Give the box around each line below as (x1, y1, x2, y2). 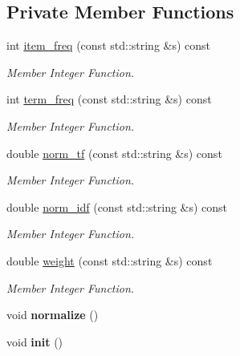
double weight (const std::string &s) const (6, 252, 213, 269)
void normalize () (6, 306, 99, 323)
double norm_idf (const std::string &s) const (6, 198, 228, 215)
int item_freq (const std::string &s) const (6, 37, 211, 54)
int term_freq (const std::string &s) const (6, 91, 212, 107)
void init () (6, 333, 63, 350)
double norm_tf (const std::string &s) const (6, 144, 222, 161)
